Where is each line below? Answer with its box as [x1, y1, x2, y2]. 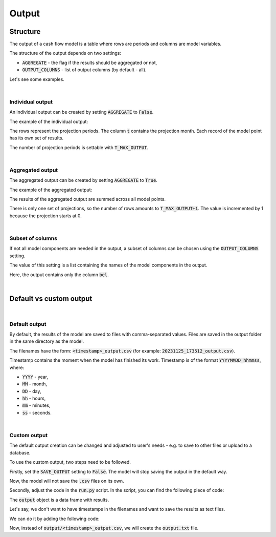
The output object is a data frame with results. [9, 497, 109, 503]
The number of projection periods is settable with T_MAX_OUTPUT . [9, 144, 148, 151]
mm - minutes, [22, 402, 51, 408]
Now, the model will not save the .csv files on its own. [9, 478, 124, 484]
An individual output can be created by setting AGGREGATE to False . [9, 109, 154, 115]
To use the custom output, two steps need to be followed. [9, 459, 131, 465]
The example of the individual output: [9, 118, 88, 125]
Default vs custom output [9, 294, 93, 303]
